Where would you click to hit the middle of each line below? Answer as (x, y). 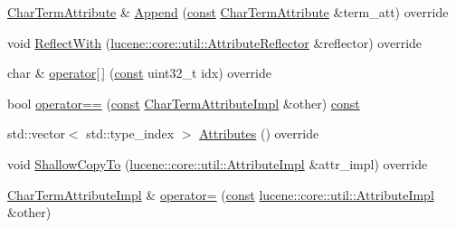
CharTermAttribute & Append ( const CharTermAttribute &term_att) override (228, 12)
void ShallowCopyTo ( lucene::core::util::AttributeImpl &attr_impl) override (218, 163)
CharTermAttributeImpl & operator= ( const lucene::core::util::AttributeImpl (221, 194)
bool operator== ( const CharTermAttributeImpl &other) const (184, 103)
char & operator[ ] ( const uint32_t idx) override (139, 73)
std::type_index (130, 133)
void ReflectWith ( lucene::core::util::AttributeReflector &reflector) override (215, 42)
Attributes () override (259, 133)
